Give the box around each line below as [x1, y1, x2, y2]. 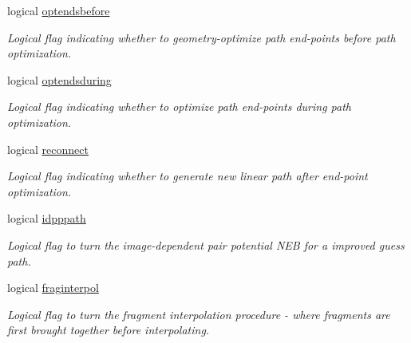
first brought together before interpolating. [7, 321, 210, 338]
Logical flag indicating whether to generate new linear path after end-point [7, 168, 368, 184]
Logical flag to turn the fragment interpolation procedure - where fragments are [7, 306, 390, 322]
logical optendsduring [7, 71, 112, 88]
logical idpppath [7, 210, 86, 227]
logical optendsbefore [7, 2, 110, 18]
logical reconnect [7, 140, 89, 157]
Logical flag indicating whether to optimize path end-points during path [7, 98, 351, 115]
